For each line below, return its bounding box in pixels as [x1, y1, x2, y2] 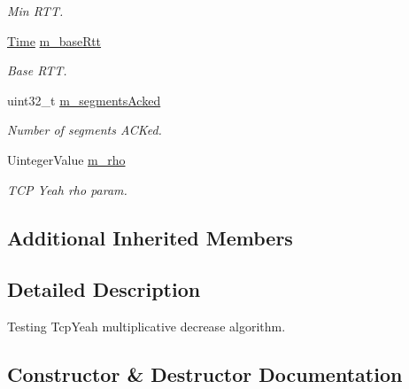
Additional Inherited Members [7, 223, 293, 251]
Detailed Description [7, 276, 201, 303]
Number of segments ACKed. [7, 121, 162, 139]
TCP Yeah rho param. [7, 180, 127, 198]
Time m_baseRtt [7, 31, 102, 50]
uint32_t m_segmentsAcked [7, 90, 161, 109]
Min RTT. [7, 2, 64, 19]
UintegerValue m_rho [7, 150, 126, 168]
